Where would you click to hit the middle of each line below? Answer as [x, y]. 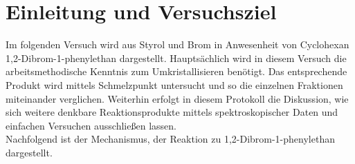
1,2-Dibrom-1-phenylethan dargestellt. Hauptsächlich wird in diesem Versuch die [176, 58]
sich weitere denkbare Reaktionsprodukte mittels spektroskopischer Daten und [172, 112]
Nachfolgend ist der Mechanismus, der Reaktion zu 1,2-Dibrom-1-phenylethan [170, 139]
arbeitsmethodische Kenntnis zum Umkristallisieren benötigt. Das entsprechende [176, 71]
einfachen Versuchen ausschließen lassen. [91, 125]
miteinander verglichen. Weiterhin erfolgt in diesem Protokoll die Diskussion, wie [177, 98]
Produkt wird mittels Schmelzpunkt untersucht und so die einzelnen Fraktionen [174, 84]
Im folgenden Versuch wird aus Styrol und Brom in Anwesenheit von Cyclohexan [177, 44]
